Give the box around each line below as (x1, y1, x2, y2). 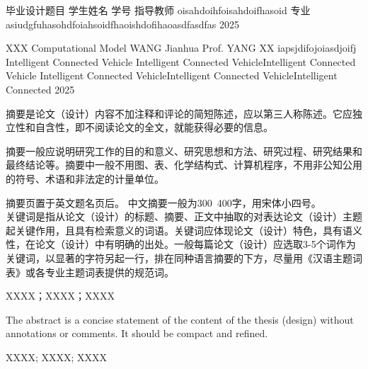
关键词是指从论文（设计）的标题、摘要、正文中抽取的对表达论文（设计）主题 (6, 209, 362, 224)
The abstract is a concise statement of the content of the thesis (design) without (6, 312, 354, 327)
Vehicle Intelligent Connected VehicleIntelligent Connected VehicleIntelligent (6, 68, 338, 83)
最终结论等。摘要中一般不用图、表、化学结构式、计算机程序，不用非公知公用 (6, 157, 362, 172)
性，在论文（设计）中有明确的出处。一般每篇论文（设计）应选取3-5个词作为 (6, 237, 356, 251)
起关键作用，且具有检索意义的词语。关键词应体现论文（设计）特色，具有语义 (6, 222, 362, 237)
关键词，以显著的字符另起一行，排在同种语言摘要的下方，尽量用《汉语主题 (6, 250, 352, 265)
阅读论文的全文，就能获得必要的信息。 (94, 120, 273, 135)
